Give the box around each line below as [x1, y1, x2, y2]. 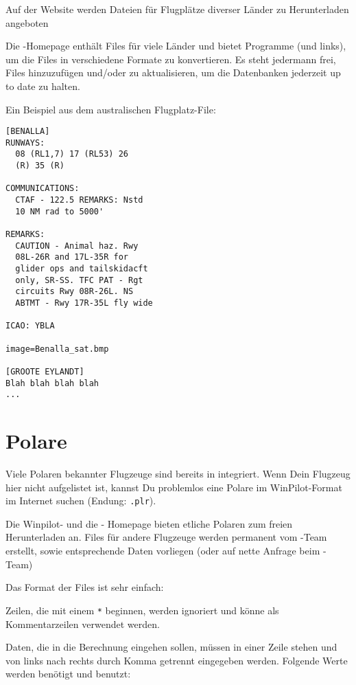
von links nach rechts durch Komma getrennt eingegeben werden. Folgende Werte [5, 653, 348, 667]
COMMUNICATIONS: [5, 183, 80, 194]
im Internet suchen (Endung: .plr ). [5, 493, 156, 508]
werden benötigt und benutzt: [5, 666, 131, 681]
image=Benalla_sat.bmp [5, 344, 109, 354]
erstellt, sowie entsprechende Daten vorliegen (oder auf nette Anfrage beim [5, 543, 320, 558]
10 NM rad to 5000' [15, 206, 104, 216]
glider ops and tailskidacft [15, 264, 148, 274]
